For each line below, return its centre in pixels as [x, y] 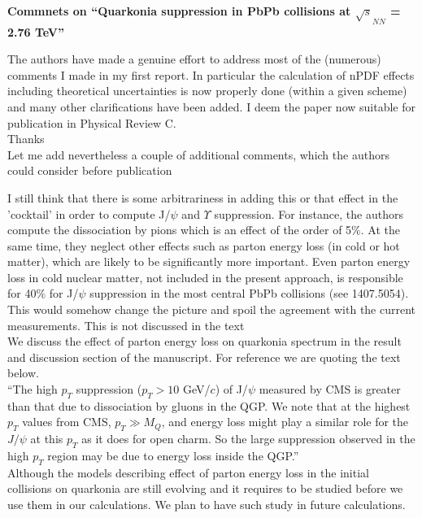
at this [47, 439]
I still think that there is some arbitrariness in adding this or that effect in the [203, 197]
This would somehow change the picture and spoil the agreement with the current [212, 309]
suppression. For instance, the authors [309, 213]
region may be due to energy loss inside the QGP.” [173, 456]
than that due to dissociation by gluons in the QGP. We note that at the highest [209, 405]
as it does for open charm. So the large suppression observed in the [248, 439]
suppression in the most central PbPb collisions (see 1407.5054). [249, 293]
